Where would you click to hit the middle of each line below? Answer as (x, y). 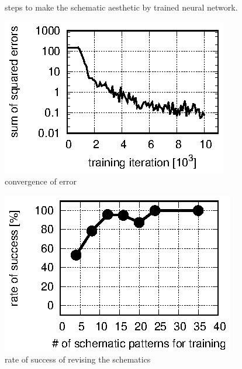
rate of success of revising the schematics (78, 359)
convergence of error (41, 181)
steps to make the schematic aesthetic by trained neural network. (121, 7)
